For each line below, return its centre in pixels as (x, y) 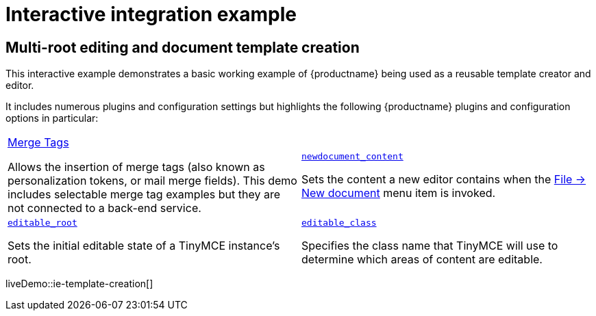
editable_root (42, 223)
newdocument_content (352, 156)
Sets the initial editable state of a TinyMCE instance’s (144, 246)
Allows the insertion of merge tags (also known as (136, 167)
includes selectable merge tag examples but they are (144, 195)
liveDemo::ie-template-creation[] (79, 284)
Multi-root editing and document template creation (183, 47)
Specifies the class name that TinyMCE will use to (430, 246)
